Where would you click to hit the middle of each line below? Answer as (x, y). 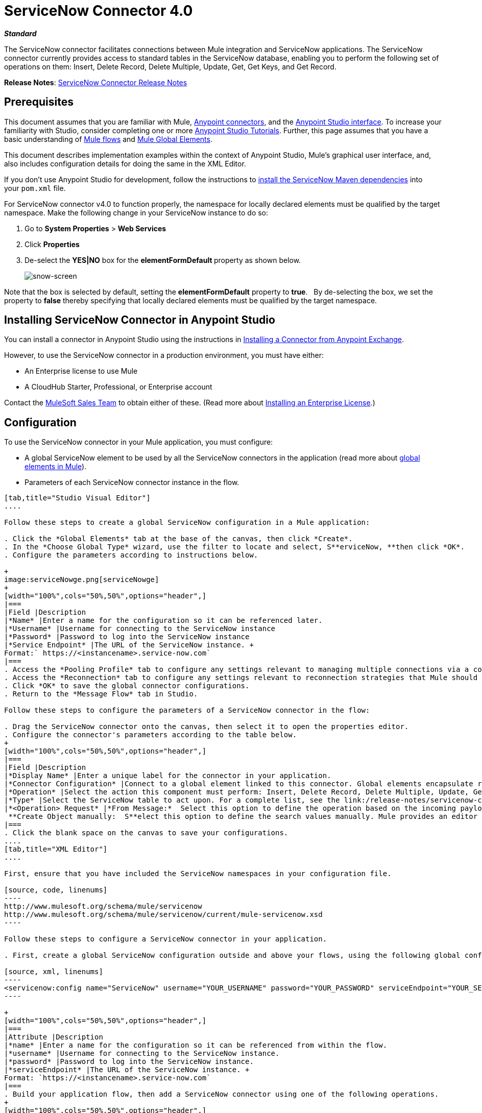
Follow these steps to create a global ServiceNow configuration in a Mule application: (187, 523)
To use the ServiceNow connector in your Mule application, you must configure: (139, 442)
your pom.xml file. (35, 188)
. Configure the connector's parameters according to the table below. (151, 735)
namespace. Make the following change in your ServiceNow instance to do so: (136, 212)
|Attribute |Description (54, 1037)
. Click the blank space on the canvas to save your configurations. (146, 833)
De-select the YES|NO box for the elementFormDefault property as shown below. (163, 260)
